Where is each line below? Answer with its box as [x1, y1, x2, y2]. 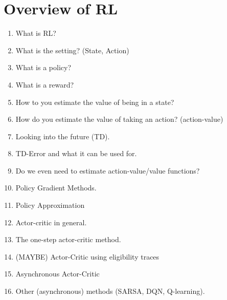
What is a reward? [15, 79, 74, 90]
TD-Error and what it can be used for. [15, 148, 137, 159]
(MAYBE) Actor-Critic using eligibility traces [15, 251, 160, 262]
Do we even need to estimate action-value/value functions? [15, 165, 200, 176]
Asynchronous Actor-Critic [15, 268, 100, 279]
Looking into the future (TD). [15, 131, 110, 141]
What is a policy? [15, 62, 71, 73]
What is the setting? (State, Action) [15, 45, 129, 55]
